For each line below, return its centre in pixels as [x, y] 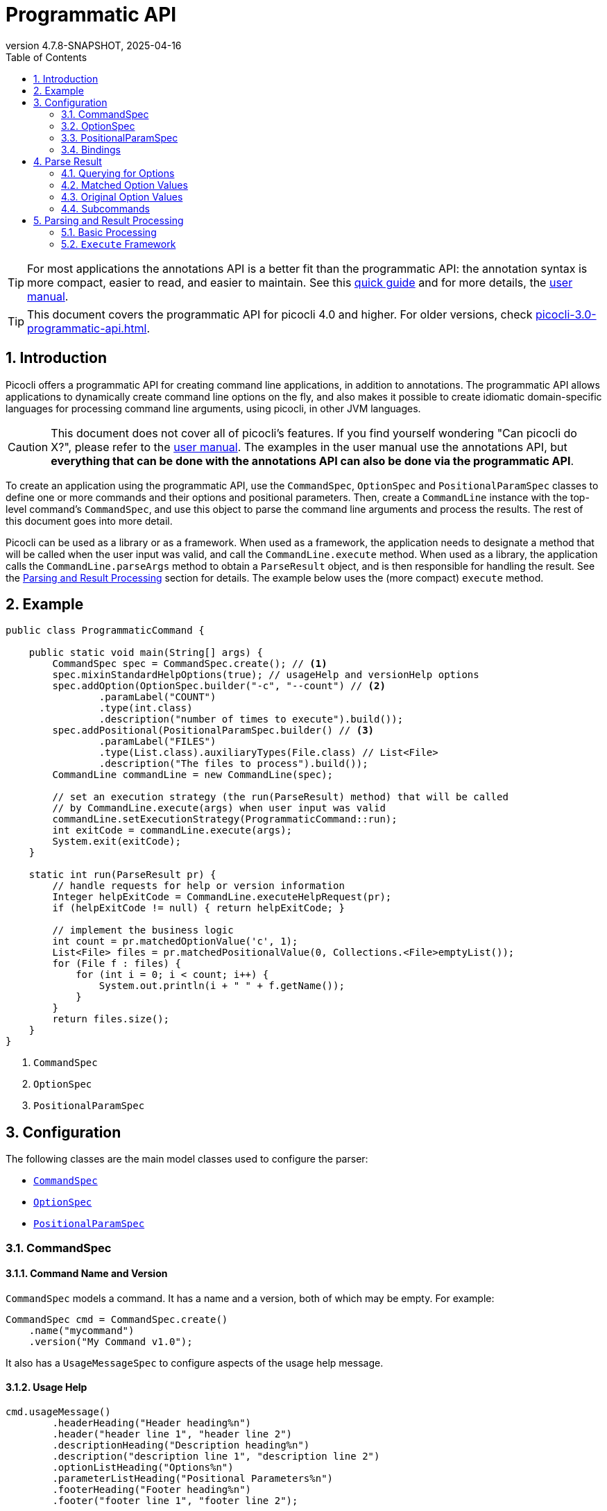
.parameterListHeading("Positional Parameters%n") [193, 1479]
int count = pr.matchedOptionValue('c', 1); [175, 942]
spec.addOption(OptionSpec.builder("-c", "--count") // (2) [219, 686]
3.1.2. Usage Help [46, 1387]
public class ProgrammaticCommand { [105, 631]
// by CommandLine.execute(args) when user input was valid [219, 808]
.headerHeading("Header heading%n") [152, 1423]
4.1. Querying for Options [118, 173]
